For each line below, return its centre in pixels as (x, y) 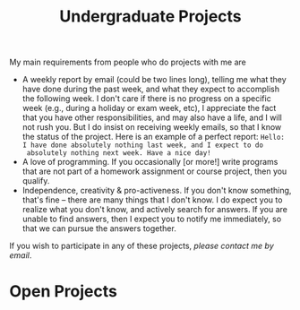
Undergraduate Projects (150, 17)
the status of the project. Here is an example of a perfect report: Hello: (153, 137)
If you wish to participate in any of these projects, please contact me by (142, 246)
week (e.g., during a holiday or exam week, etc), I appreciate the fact (149, 108)
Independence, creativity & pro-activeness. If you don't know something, (157, 191)
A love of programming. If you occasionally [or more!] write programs (150, 162)
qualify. (36, 181)
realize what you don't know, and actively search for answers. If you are (155, 210)
